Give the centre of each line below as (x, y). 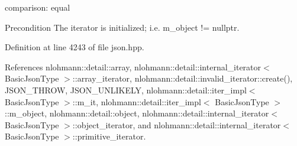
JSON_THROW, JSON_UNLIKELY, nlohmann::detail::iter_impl (126, 90)
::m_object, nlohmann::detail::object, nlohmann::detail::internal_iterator (137, 113)
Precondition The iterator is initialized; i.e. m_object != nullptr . (122, 27)
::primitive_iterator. (109, 136)
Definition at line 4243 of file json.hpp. (75, 47)
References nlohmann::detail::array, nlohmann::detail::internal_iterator (133, 66)
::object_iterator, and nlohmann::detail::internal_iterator (177, 124)
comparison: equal (38, 7)
